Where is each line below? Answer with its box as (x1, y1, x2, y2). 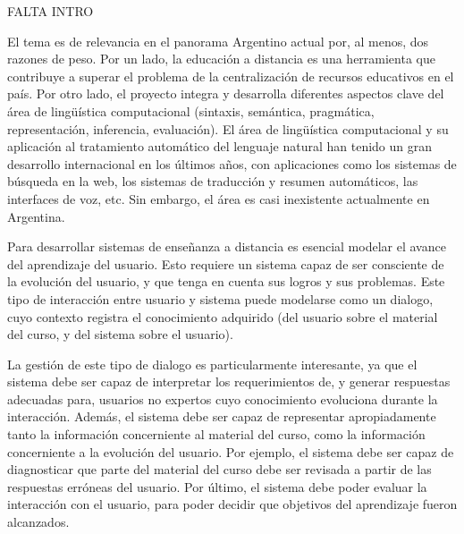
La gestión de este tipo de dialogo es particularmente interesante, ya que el (7, 354, 418, 373)
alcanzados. (7, 513, 70, 531)
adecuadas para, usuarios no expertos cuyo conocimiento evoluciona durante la (7, 389, 438, 408)
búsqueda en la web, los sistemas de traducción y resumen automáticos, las (7, 172, 418, 191)
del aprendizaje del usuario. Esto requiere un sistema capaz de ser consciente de (7, 254, 444, 273)
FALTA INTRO (7, 2, 94, 20)
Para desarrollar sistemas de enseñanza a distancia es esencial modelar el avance (7, 237, 446, 256)
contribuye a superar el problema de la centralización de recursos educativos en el (7, 66, 454, 85)
